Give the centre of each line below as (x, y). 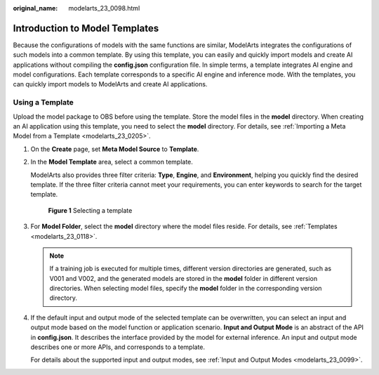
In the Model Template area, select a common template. (112, 162)
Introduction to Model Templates (86, 28)
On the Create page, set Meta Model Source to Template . (115, 149)
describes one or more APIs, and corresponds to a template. (118, 347)
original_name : (35, 8)
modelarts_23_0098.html (104, 8)
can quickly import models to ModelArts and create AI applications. (110, 84)
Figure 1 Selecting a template (90, 210)
